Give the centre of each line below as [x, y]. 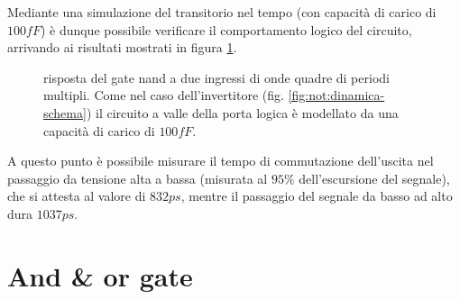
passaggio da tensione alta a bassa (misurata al [138, 178]
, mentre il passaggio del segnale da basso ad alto [317, 196]
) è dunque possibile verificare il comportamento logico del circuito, [226, 29]
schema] [65, 112]
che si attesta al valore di [77, 196]
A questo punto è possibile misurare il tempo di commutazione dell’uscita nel [221, 161]
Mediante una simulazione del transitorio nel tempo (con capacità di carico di [222, 12]
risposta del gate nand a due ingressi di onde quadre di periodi [216, 77]
